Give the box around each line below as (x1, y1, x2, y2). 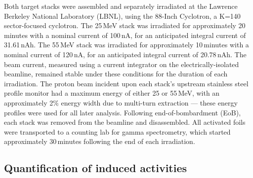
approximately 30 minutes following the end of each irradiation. (4, 136, 195, 146)
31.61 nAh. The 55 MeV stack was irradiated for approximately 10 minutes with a (4, 39, 249, 50)
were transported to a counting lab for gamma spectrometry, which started (4, 126, 231, 137)
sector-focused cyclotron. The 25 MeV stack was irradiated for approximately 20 (4, 20, 246, 31)
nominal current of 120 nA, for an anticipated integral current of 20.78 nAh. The (4, 49, 247, 59)
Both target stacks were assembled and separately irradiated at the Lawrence (4, 1, 238, 11)
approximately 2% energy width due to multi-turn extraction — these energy (4, 97, 238, 107)
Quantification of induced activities (4, 160, 187, 176)
